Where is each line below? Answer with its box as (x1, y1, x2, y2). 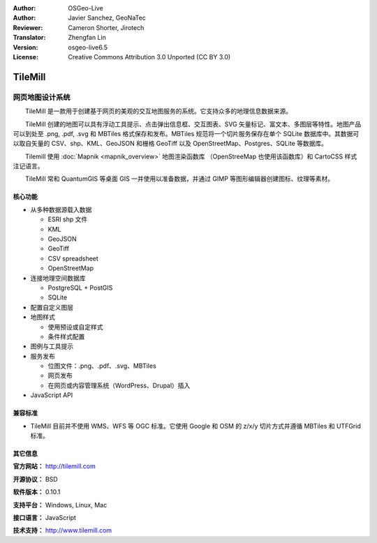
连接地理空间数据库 (30, 274, 86, 282)
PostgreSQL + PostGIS (47, 283, 113, 292)
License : (13, 52, 38, 61)
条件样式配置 (47, 332, 85, 341)
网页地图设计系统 (13, 92, 71, 102)
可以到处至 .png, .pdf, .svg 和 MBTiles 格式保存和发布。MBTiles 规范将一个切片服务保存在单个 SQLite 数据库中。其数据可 (13, 129, 360, 137)
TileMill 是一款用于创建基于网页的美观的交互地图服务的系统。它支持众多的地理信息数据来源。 (24, 107, 293, 115)
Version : (13, 43, 38, 52)
